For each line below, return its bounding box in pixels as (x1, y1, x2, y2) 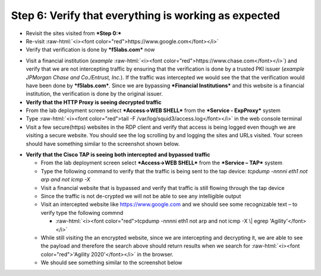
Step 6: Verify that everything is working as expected (11, 9, 281, 22)
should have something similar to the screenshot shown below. (26, 140, 180, 147)
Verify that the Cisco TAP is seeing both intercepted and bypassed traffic (26, 151, 210, 158)
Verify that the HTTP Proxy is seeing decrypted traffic (26, 99, 162, 106)
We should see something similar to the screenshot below (40, 259, 182, 267)
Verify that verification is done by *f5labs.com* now (26, 46, 155, 53)
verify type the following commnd (40, 209, 124, 216)
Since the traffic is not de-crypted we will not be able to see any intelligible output (40, 192, 241, 199)
